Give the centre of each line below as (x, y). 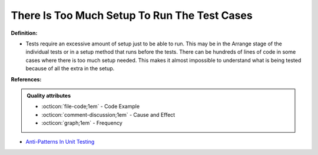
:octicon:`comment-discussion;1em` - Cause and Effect (108, 114)
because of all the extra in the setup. (70, 68)
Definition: (24, 33)
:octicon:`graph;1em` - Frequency (82, 123)
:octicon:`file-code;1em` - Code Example (91, 107)
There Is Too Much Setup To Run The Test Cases (132, 15)
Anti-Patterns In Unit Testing (60, 142)
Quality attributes (49, 95)
